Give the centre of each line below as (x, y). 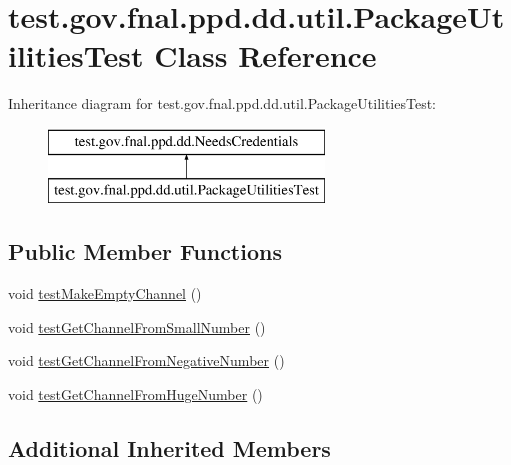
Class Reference (265, 55)
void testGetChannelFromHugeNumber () (135, 394)
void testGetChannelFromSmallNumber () (137, 326)
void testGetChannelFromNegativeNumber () (146, 360)
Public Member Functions (145, 251)
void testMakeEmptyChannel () (105, 293)
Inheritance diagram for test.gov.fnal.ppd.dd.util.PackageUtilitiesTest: (222, 103)
